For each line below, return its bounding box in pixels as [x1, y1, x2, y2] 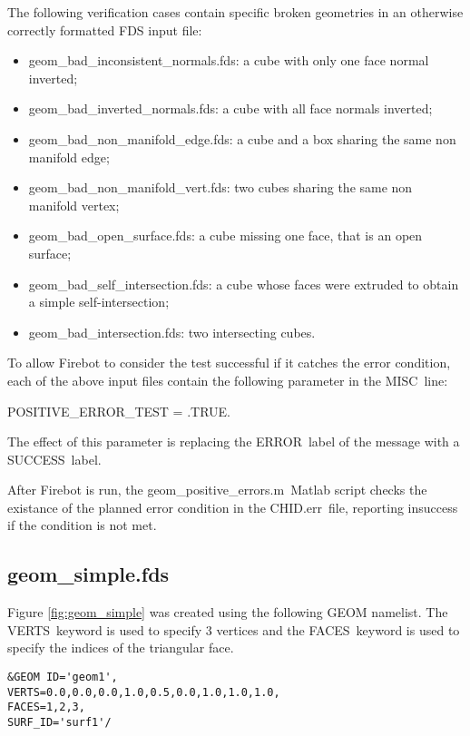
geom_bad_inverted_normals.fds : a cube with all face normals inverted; [28, 99, 433, 118]
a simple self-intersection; [28, 292, 170, 311]
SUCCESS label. [7, 449, 102, 468]
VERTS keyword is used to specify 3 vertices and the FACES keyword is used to [7, 620, 460, 639]
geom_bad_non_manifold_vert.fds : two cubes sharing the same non [28, 178, 413, 197]
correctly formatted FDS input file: [7, 20, 202, 39]
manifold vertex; [28, 195, 120, 214]
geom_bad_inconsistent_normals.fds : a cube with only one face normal [28, 51, 429, 70]
